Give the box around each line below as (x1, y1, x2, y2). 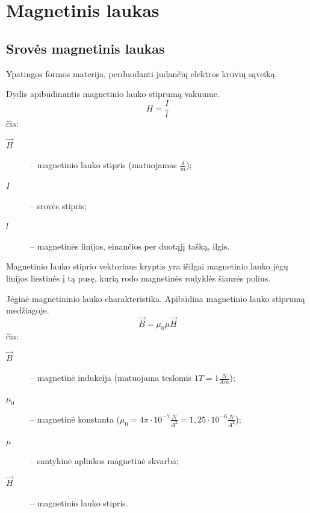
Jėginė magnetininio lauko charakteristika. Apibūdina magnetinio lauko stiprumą (6, 292, 305, 304)
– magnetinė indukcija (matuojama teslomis (30, 371, 192, 384)
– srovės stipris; (30, 199, 87, 212)
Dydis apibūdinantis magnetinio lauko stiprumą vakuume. (6, 87, 220, 100)
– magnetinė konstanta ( (30, 412, 120, 425)
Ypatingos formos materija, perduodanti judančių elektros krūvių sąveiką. (6, 67, 277, 80)
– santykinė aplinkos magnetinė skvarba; (30, 455, 179, 467)
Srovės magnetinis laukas (6, 39, 165, 57)
